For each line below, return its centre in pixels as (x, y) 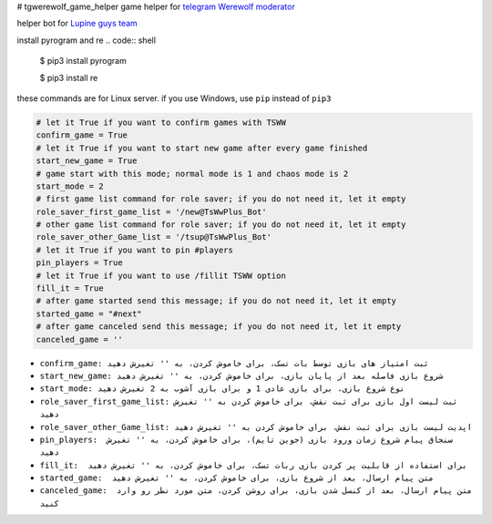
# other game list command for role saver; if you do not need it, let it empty (221, 225)
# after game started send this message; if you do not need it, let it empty (216, 301)
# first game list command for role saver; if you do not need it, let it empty (221, 199)
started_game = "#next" (89, 313)
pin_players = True (79, 263)
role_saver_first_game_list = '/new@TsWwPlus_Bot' (152, 211)
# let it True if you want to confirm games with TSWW (161, 122)
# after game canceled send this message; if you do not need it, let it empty (219, 327)
